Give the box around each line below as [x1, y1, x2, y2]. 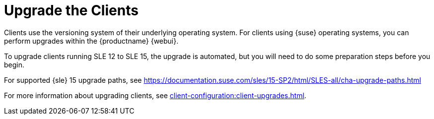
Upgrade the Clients [4, 2, 139, 19]
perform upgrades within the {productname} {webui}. [4, 36, 179, 45]
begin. [4, 60, 25, 69]
